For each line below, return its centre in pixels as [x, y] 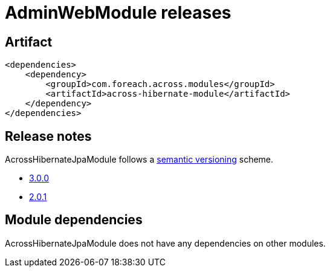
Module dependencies [74, 220]
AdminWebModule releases [118, 13]
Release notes [48, 136]
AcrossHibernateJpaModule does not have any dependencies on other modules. [165, 243]
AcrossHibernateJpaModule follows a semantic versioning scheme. [139, 160]
